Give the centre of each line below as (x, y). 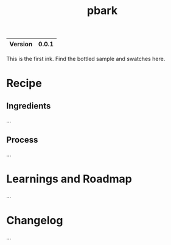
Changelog (35, 221)
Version (21, 44)
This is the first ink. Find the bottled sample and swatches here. (86, 59)
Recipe (24, 83)
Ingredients (29, 106)
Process (22, 140)
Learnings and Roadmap (69, 179)
